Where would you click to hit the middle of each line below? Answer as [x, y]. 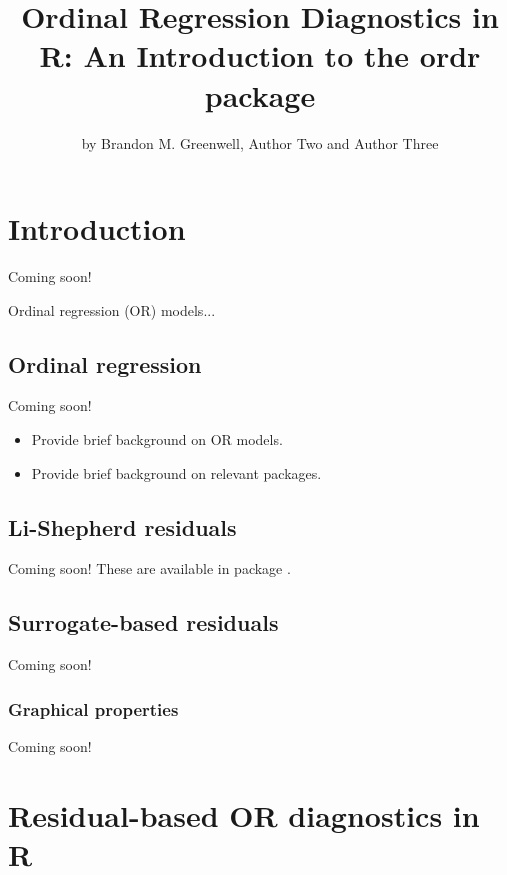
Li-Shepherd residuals [122, 526]
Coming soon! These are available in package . [149, 568]
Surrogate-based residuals [143, 622]
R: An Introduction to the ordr [260, 55]
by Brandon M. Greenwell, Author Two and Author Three [260, 142]
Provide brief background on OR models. [157, 439]
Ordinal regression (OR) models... [112, 309]
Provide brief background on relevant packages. [176, 472]
